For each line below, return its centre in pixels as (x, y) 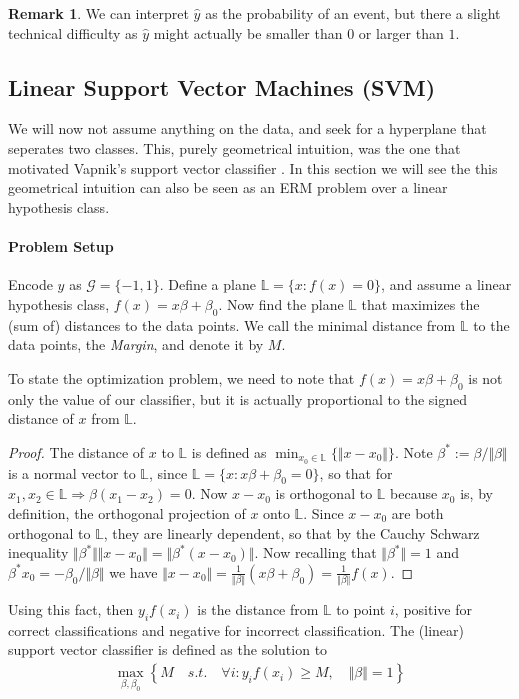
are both (417, 512)
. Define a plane (207, 284)
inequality (38, 552)
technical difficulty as (73, 32)
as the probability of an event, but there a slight (353, 13)
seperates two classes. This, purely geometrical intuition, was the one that (234, 147)
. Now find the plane (281, 303)
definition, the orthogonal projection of (127, 512)
